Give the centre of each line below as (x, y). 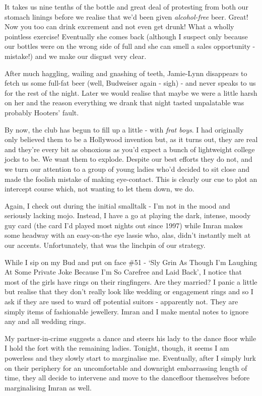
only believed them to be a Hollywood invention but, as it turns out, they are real (131, 139)
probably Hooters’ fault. (42, 112)
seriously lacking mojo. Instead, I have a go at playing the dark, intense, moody (128, 215)
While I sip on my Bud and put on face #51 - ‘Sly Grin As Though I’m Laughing (131, 262)
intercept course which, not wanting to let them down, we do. (100, 189)
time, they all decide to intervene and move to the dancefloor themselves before (127, 378)
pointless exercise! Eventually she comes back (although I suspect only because (126, 36)
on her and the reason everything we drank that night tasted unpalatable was (124, 103)
